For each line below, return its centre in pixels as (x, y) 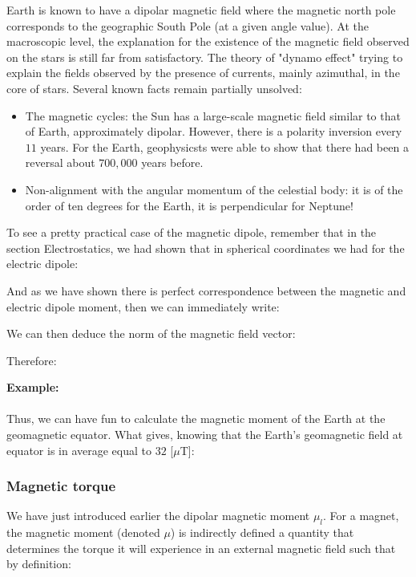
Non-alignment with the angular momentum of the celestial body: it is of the (214, 189)
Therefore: (32, 360)
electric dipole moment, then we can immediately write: (143, 306)
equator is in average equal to (79, 450)
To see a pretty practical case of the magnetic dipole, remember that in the (192, 232)
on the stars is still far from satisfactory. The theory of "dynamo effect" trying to (205, 57)
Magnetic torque (61, 486)
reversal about (60, 163)
